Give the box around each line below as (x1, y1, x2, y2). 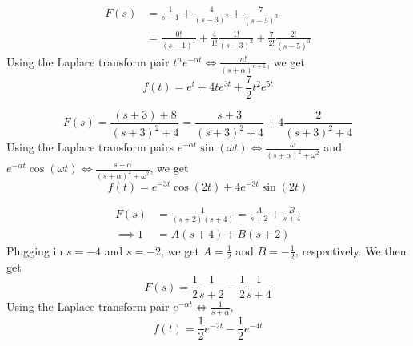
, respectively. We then (295, 242, 407, 259)
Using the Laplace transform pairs (6, 139, 174, 155)
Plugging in (6, 242, 63, 259)
